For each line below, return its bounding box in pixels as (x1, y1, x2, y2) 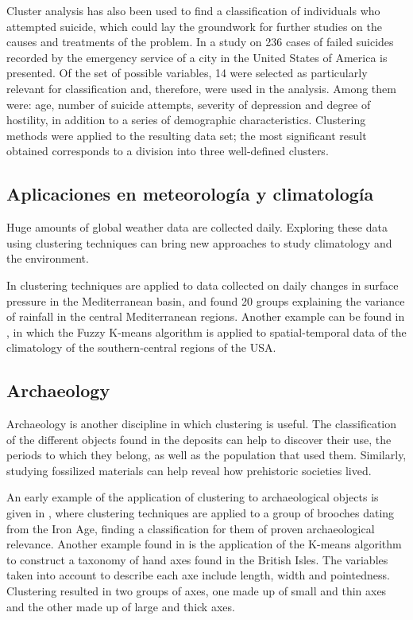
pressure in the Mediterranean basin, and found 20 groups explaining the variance (6, 292, 405, 309)
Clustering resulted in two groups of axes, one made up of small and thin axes (6, 583, 387, 599)
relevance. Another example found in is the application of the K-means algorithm (6, 536, 402, 552)
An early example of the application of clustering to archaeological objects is (6, 489, 379, 505)
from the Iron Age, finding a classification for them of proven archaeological (6, 520, 375, 536)
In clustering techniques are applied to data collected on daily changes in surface (6, 276, 399, 293)
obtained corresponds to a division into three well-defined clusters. (6, 142, 329, 159)
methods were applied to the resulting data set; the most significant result (6, 127, 367, 143)
